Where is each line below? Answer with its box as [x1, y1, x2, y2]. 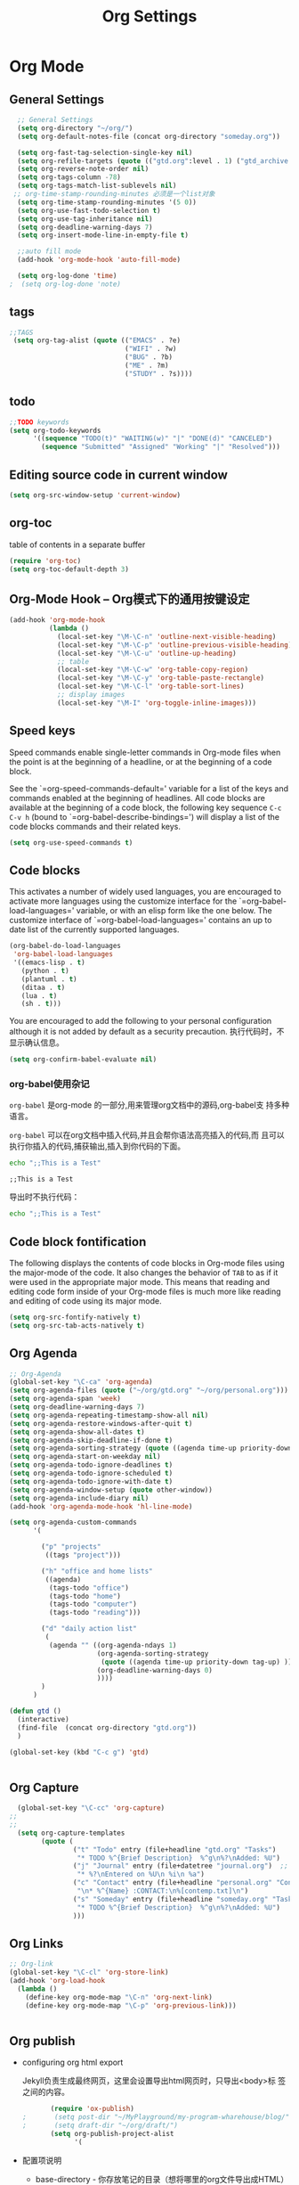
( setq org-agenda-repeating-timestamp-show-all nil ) [9, 1411, 209, 1420]
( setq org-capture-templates [17, 1829, 125, 1837]
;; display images [56, 691, 125, 700]
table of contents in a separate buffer [9, 539, 146, 550]
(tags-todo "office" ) [48, 1584, 129, 1592]
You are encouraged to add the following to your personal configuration [9, 1016, 272, 1027]
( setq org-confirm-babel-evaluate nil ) [9, 1055, 158, 1064]
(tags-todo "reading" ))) [48, 1608, 141, 1617]
